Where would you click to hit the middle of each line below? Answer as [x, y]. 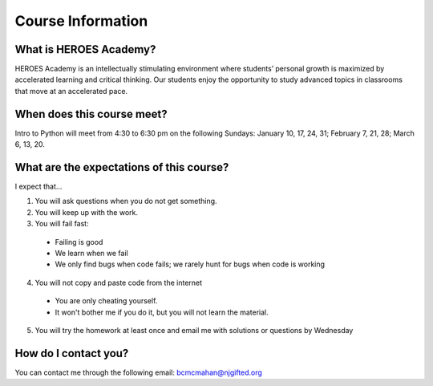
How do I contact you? [72, 353]
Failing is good [79, 242]
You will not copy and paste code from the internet [119, 282]
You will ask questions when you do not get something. [126, 201]
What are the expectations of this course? [122, 167]
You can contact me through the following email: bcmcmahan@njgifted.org [138, 372]
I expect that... [38, 187]
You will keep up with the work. [87, 212]
